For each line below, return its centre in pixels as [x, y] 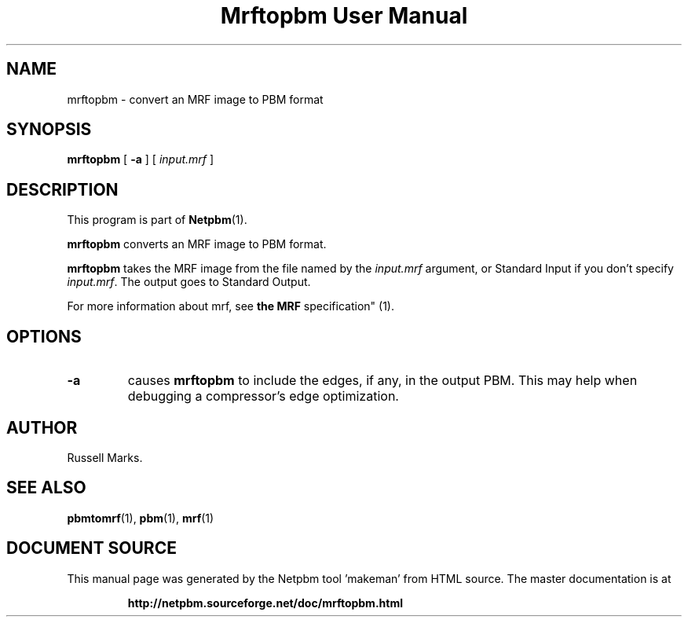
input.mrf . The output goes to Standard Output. [189, 282]
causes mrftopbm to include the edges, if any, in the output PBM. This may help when [382, 381]
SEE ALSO [46, 488]
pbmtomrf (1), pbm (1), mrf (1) [141, 518]
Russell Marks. [105, 457]
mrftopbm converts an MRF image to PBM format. [197, 244]
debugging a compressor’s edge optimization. [263, 396]
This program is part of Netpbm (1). [157, 220]
